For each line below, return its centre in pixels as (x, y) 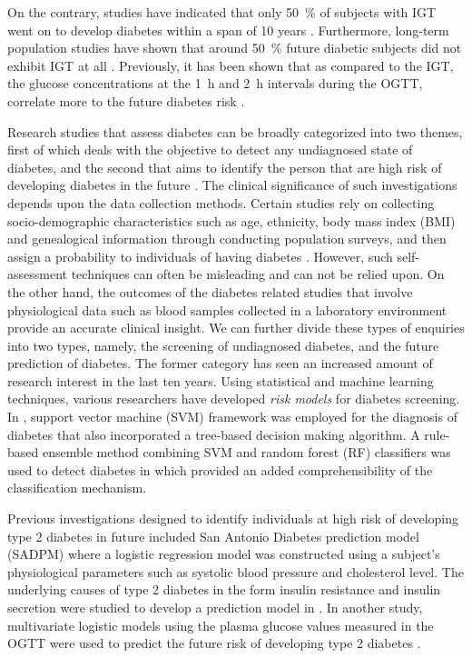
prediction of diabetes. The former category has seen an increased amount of (220, 363)
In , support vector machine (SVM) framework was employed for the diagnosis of (232, 417)
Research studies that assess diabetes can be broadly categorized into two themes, (235, 131)
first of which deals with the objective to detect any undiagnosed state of (210, 150)
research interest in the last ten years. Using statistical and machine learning (221, 380)
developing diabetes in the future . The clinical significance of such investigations (232, 185)
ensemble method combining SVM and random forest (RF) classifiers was (246, 452)
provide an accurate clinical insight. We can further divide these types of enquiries (236, 328)
